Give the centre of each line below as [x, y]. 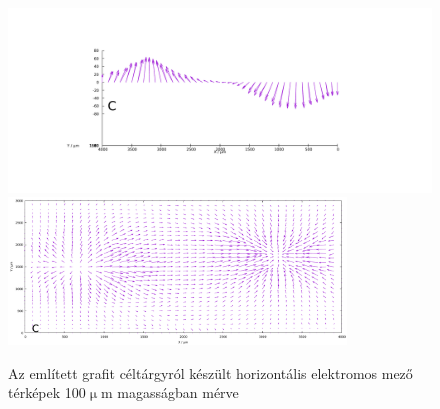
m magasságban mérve [169, 392]
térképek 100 [47, 392]
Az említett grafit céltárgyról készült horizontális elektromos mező [210, 372]
